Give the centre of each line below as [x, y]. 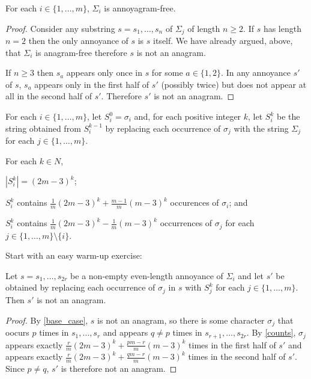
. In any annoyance [256, 72]
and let [251, 275]
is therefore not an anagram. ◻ [119, 368]
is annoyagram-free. [140, 8]
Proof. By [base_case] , [47, 320]
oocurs [17, 332]
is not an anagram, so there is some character [181, 320]
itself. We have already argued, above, [223, 41]
